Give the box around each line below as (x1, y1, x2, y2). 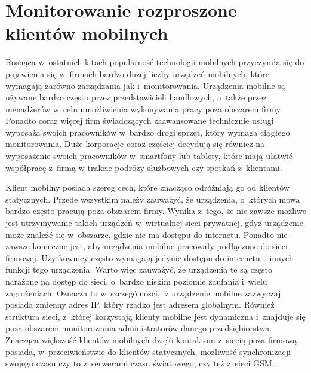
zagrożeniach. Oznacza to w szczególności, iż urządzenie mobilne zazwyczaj (5, 286, 281, 299)
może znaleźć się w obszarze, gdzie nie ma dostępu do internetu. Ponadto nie (5, 228, 288, 240)
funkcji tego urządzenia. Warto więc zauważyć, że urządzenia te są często (5, 263, 273, 276)
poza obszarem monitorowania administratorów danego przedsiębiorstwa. (5, 322, 272, 334)
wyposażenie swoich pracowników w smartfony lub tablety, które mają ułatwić (5, 149, 293, 162)
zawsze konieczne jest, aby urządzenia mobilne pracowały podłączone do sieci (5, 240, 288, 252)
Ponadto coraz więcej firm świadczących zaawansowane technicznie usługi (5, 114, 274, 127)
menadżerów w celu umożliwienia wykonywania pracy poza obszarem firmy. (5, 102, 282, 115)
